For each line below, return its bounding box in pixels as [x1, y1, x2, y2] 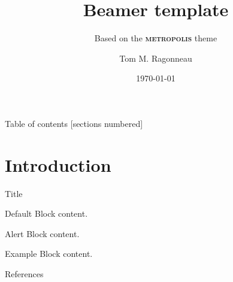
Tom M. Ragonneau [119, 51, 192, 64]
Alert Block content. [5, 227, 80, 239]
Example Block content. [5, 247, 93, 260]
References [5, 268, 44, 280]
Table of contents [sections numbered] [5, 117, 143, 129]
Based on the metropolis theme [94, 32, 217, 44]
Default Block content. [5, 207, 88, 220]
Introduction [5, 152, 111, 177]
